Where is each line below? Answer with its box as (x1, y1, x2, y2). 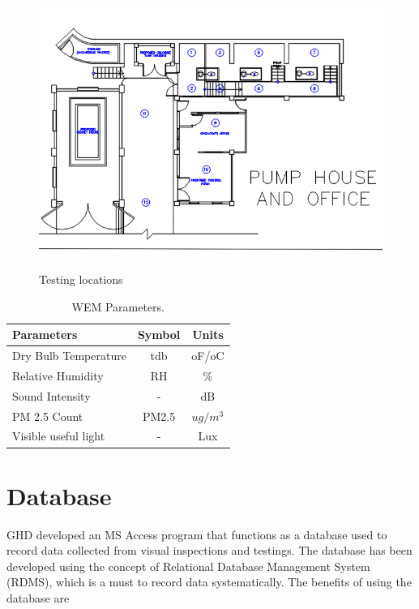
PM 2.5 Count (12, 407, 83, 424)
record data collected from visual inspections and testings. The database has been (6, 542, 413, 559)
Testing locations (39, 271, 123, 288)
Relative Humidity (12, 367, 104, 384)
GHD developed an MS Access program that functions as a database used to (6, 525, 387, 543)
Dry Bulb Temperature (12, 347, 126, 364)
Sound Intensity (12, 387, 91, 404)
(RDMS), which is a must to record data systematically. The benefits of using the (6, 573, 412, 590)
